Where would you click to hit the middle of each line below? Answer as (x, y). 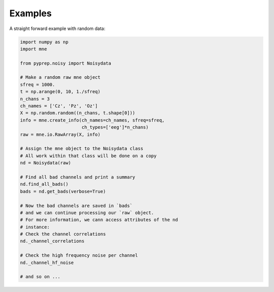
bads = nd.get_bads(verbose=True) (63, 191)
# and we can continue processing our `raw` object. (87, 213)
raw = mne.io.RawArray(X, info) (60, 134)
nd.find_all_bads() (44, 184)
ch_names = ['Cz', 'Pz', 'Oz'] (59, 106)
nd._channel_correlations (52, 241)
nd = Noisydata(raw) (45, 163)
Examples (30, 13)
